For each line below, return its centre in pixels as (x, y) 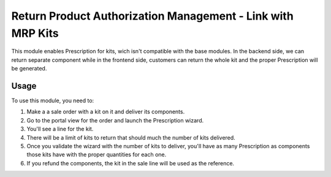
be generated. (29, 69)
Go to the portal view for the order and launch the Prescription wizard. (115, 120)
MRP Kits (35, 33)
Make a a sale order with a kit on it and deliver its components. (106, 112)
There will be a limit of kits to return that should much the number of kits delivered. (131, 137)
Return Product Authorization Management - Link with (152, 16)
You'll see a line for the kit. (60, 129)
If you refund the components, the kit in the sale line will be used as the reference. (131, 163)
